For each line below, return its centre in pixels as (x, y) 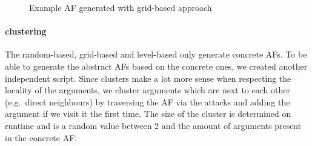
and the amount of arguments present (231, 125)
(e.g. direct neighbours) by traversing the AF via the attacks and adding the (148, 101)
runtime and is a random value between (78, 125)
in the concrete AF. (41, 137)
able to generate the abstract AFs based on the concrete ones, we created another (156, 66)
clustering (26, 31)
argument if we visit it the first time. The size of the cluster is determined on (148, 114)
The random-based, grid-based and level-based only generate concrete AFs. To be (156, 54)
